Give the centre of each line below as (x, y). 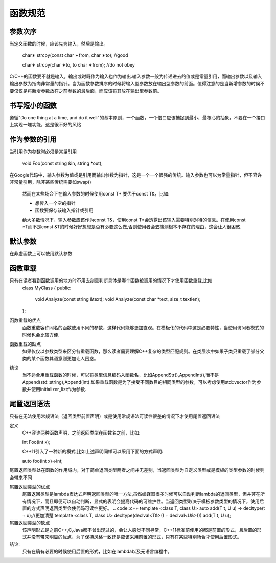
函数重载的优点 (25, 320)
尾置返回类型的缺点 (30, 523)
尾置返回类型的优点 (30, 487)
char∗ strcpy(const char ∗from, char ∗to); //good (75, 55)
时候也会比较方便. (41, 335)
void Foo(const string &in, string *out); (63, 163)
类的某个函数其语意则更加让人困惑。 (60, 358)
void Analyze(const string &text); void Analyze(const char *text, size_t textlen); (118, 299)
